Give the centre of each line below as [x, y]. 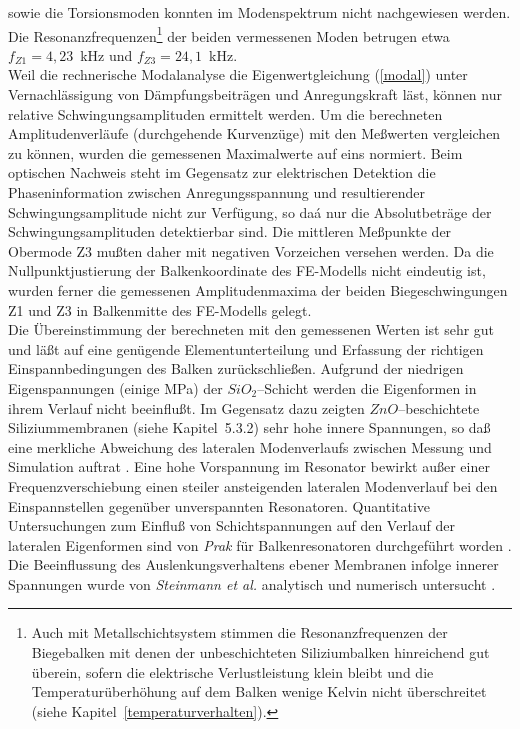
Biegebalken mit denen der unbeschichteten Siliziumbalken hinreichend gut [260, 652]
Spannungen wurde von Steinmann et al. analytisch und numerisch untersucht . [252, 583]
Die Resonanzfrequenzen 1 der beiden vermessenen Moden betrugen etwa [229, 34]
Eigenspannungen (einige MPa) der [115, 387]
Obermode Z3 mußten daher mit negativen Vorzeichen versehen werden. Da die [251, 250]
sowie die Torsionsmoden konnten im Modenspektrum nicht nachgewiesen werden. [259, 12]
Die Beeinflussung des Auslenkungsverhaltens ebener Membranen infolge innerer [253, 564]
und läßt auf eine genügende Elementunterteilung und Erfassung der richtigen [246, 348]
